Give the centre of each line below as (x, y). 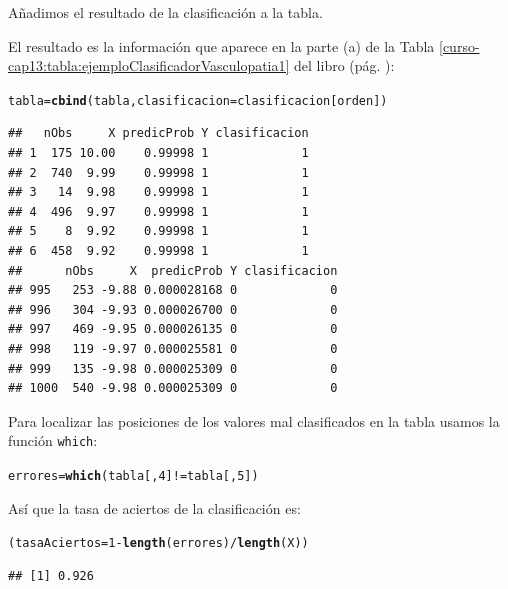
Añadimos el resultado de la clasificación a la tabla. (165, 12)
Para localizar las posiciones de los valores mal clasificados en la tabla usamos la (254, 420)
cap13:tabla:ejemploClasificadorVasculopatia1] (149, 65)
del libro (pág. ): (344, 65)
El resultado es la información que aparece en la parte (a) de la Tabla (221, 45)
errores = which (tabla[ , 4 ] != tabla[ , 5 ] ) (133, 476)
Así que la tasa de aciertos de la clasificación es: (154, 507)
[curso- (459, 45)
